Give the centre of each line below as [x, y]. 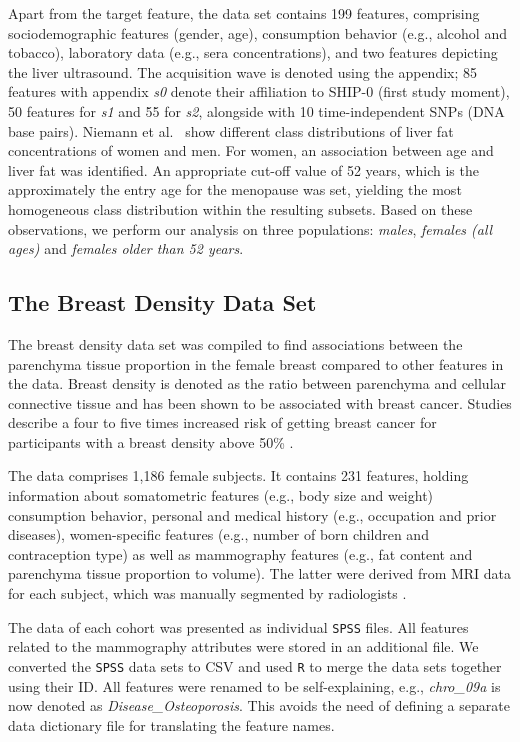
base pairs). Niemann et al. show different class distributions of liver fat [231, 130]
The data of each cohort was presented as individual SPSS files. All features [238, 626]
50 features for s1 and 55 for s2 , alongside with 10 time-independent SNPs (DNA [256, 110]
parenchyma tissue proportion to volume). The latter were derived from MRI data [260, 573]
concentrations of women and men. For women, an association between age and [251, 150]
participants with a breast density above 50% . [151, 441]
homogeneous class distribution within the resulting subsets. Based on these [240, 208]
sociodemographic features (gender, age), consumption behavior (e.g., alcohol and [257, 32]
